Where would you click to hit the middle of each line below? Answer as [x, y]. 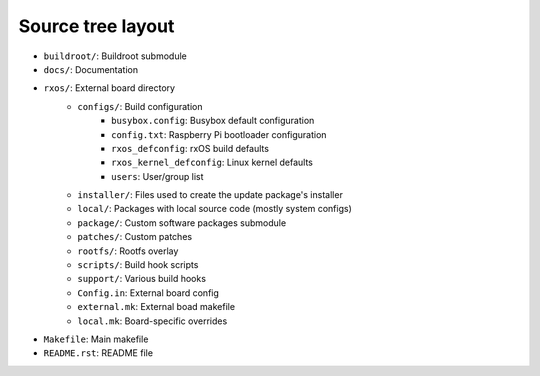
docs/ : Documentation [91, 69]
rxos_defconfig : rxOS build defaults [190, 148]
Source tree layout [96, 26]
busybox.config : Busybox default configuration [213, 121]
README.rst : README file [98, 353]
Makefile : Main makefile [96, 339]
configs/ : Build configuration [140, 106]
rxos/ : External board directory [109, 88]
